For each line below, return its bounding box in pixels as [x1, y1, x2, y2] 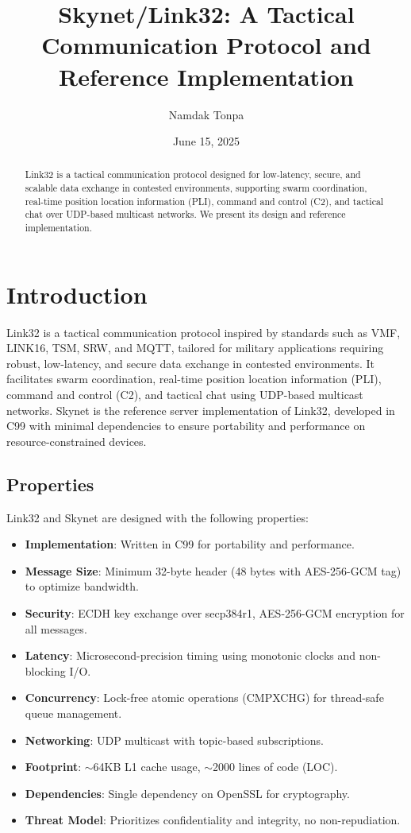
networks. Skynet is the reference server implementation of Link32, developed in [6, 401, 395, 418]
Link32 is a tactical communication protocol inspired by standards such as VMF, [6, 324, 401, 340]
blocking [25, 662, 66, 679]
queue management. [25, 705, 122, 721]
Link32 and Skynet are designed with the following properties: [6, 509, 309, 525]
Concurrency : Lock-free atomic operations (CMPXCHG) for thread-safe [25, 689, 384, 706]
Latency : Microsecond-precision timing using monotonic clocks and [25, 647, 356, 664]
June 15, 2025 [172, 133, 240, 149]
